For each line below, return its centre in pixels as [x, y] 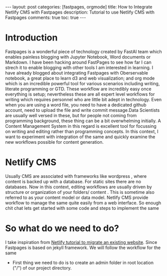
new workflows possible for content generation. [54, 142]
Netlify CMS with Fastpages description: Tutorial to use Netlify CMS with [80, 12]
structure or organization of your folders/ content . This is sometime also [80, 192]
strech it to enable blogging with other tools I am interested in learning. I [79, 67]
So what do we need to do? [62, 228]
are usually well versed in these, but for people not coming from [71, 115]
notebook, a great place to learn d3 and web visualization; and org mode [80, 78]
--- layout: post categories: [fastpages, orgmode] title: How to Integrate [79, 7]
